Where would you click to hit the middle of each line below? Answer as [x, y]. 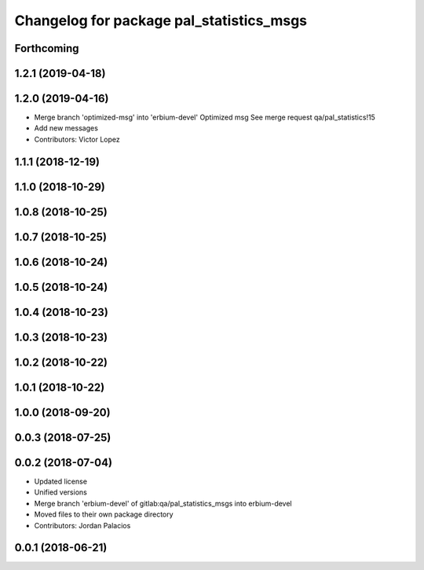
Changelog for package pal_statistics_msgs [161, 20]
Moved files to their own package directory [104, 514]
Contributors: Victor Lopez [77, 139]
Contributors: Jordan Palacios [82, 525]
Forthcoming [47, 48]
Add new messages [66, 128]
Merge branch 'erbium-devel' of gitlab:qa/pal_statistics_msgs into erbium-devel [163, 503]
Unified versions [61, 492]
